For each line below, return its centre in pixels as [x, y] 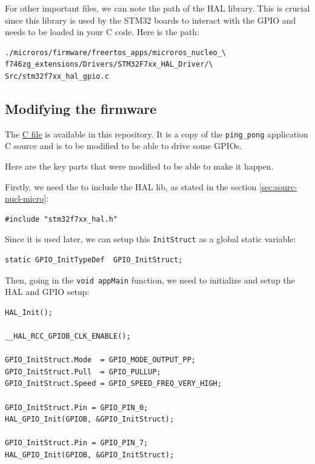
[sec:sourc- [278, 186]
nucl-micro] [26, 198]
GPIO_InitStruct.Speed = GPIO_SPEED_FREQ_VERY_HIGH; [113, 384]
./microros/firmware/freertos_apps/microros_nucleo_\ [116, 52]
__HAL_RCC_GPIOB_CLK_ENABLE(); [68, 336]
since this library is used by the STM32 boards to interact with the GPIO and [151, 20]
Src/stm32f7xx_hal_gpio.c [57, 76]
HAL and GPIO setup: [47, 292]
